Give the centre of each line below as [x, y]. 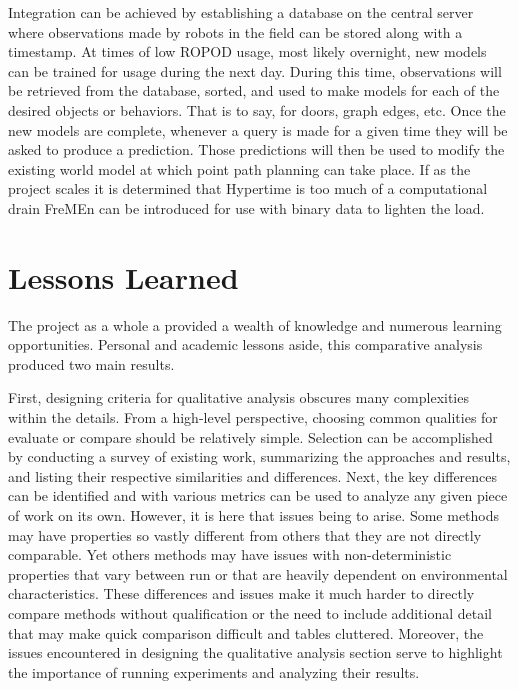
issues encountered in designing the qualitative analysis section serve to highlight [255, 652]
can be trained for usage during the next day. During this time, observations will [255, 70]
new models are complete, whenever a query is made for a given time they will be [258, 129]
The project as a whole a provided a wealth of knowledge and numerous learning [255, 324]
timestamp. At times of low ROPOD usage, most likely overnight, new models [247, 51]
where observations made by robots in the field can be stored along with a [235, 31]
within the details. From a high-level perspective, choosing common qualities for [253, 417]
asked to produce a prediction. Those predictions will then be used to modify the [256, 149]
